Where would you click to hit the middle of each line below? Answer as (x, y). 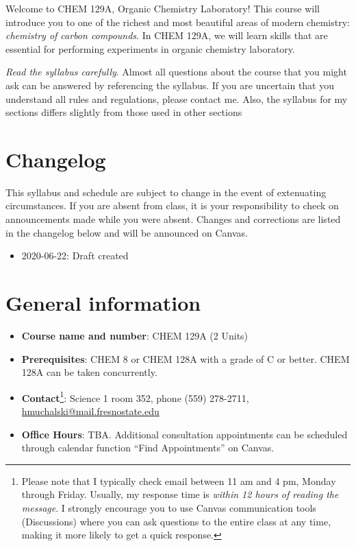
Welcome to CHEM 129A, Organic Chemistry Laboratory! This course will (163, 8)
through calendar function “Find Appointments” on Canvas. (148, 448)
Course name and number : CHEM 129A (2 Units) (135, 335)
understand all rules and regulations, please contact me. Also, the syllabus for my (177, 98)
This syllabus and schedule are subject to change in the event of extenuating (166, 192)
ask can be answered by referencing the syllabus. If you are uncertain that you (170, 85)
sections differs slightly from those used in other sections (124, 112)
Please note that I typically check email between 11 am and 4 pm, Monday (179, 480)
